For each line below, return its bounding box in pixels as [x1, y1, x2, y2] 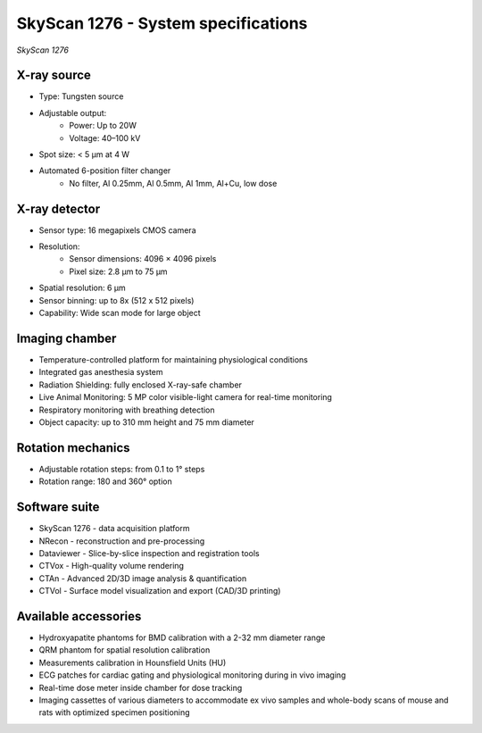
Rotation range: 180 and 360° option [38, 476, 173, 487]
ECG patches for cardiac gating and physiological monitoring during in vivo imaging [38, 670, 346, 680]
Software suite [16, 500, 100, 515]
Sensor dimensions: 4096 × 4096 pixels [69, 254, 217, 264]
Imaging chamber [16, 330, 117, 346]
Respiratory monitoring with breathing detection [38, 404, 215, 415]
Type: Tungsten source [38, 91, 124, 102]
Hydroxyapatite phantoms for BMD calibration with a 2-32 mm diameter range [38, 632, 326, 643]
